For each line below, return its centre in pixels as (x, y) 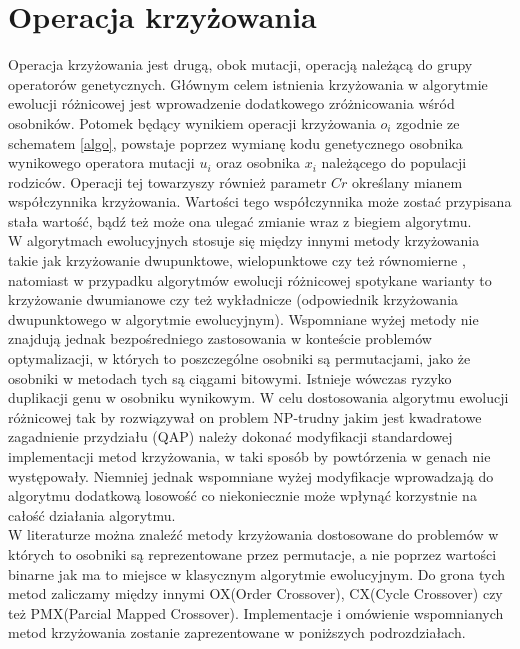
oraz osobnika (258, 162)
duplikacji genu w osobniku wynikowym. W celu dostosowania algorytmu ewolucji (258, 397)
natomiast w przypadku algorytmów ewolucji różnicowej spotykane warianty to (250, 279)
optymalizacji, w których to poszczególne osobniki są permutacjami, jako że (239, 358)
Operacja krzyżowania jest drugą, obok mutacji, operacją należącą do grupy (240, 64)
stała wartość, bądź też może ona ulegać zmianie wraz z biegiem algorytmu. (240, 220)
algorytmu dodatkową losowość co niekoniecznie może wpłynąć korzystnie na (242, 495)
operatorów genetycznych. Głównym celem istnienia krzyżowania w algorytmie (248, 83)
